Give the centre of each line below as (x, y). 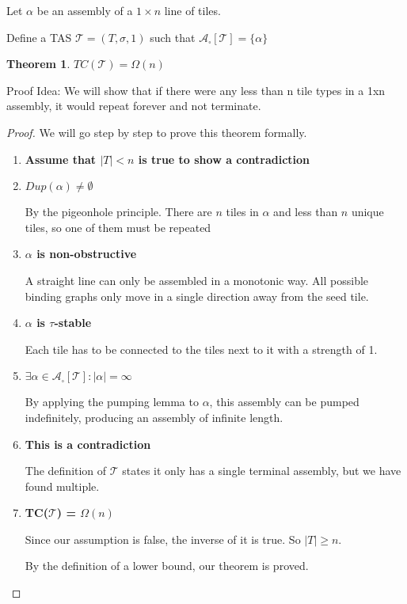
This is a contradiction (88, 444)
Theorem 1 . (38, 64)
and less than (306, 212)
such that (173, 37)
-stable (73, 323)
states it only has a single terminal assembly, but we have (262, 471)
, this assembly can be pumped (284, 402)
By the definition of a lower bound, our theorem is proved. (167, 566)
